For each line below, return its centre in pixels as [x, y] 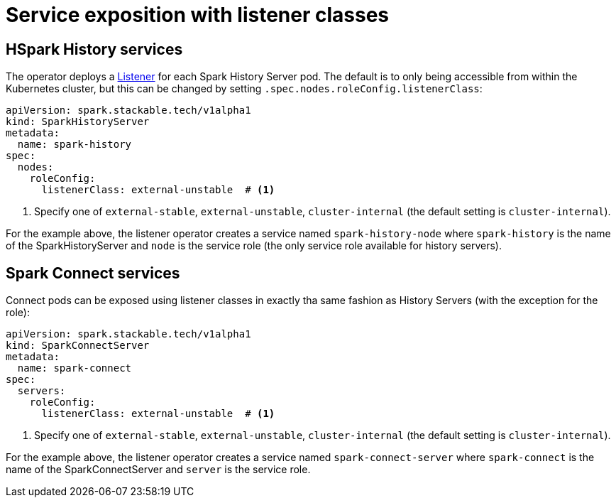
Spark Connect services [93, 273]
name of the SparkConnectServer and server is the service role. [158, 470]
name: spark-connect [75, 368]
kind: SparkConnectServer [78, 346]
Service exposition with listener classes [198, 15]
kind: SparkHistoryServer [78, 122]
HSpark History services [94, 49]
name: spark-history [75, 145]
